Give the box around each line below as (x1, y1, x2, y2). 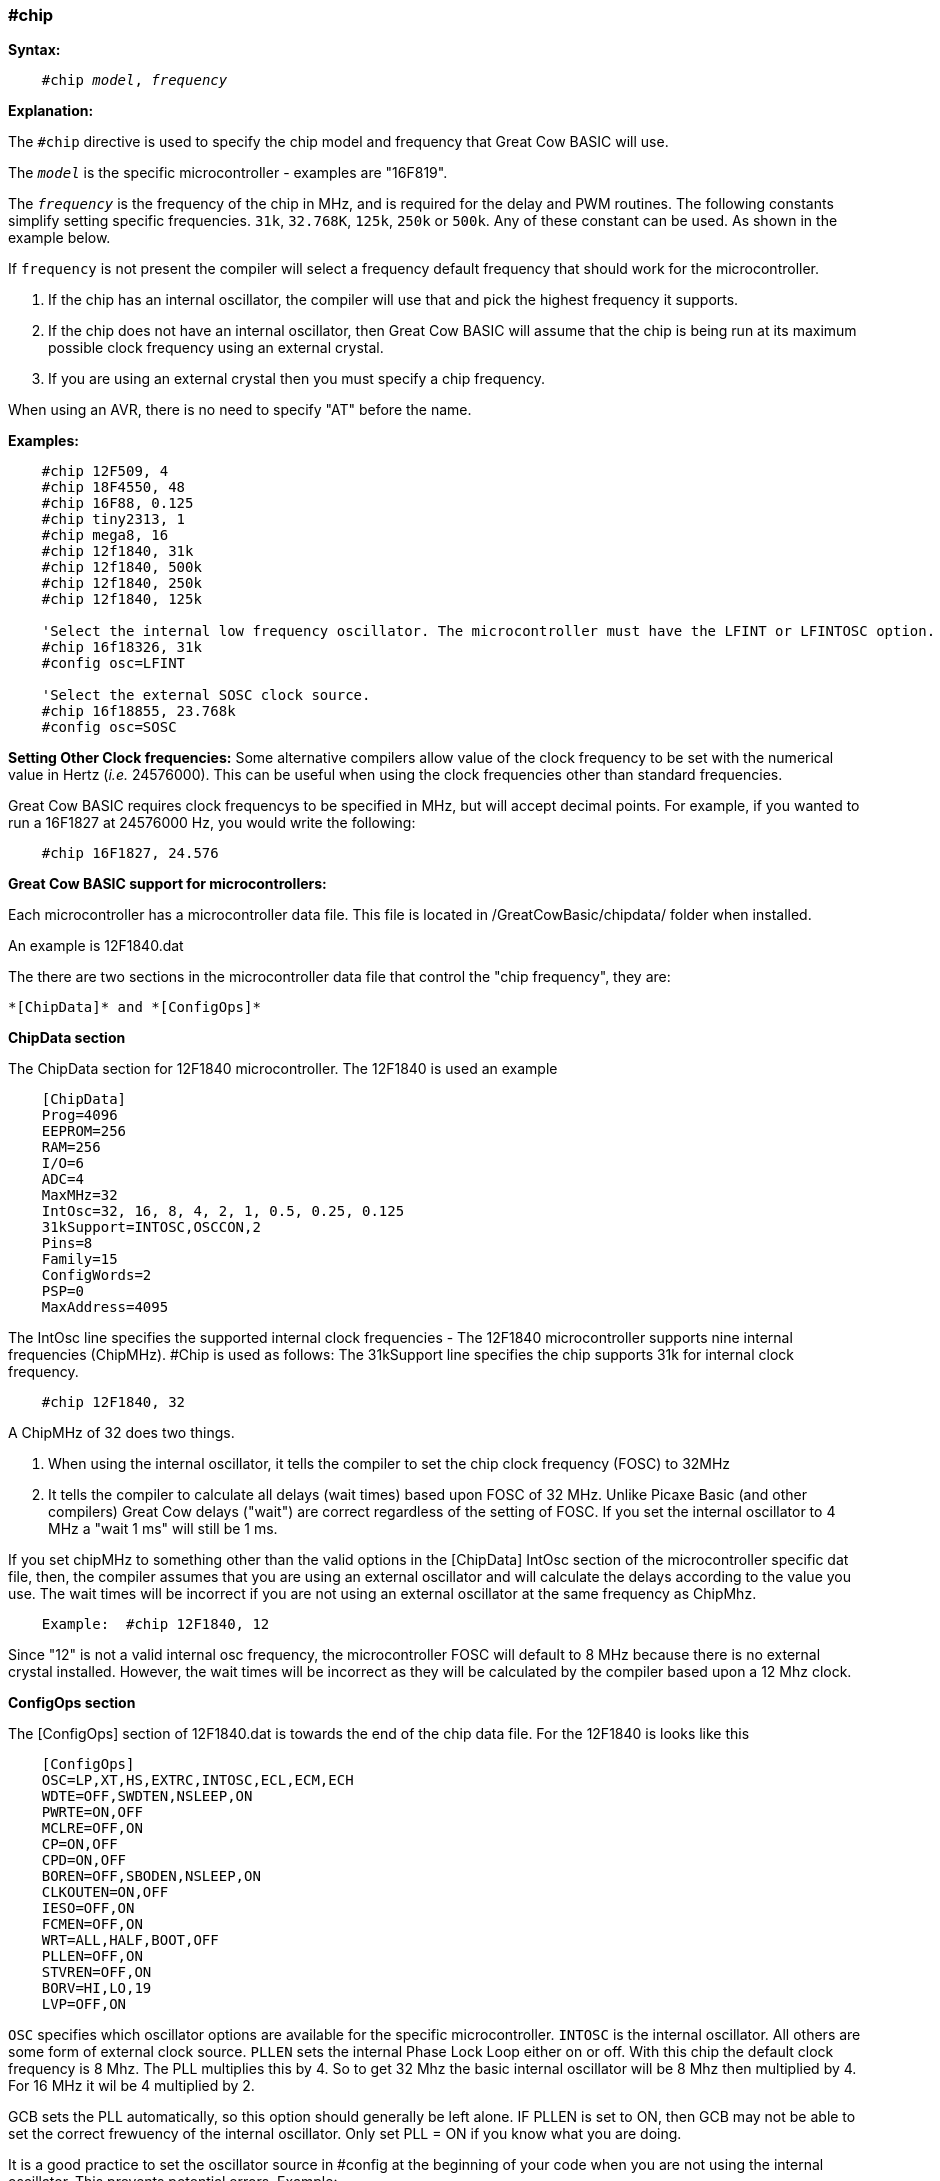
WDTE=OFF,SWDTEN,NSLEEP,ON (41, 1788, 253, 1805)
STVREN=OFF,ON (41, 1964, 152, 1981)
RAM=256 (41, 1139, 101, 1156)
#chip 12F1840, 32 (41, 1394, 186, 1411)
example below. (8, 229, 111, 247)
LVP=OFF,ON (41, 1996, 127, 2013)
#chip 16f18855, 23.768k (41, 703, 236, 720)
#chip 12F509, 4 (41, 463, 169, 480)
